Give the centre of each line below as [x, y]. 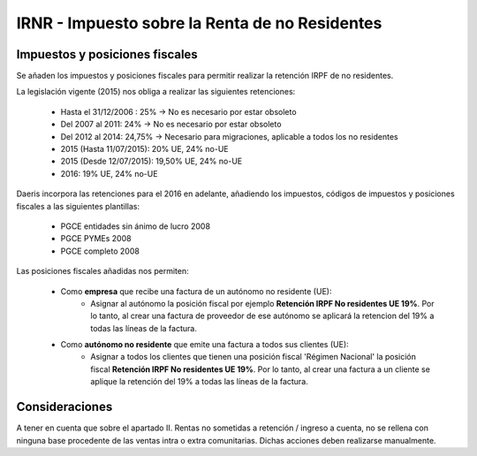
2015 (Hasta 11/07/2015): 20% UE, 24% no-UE [144, 149]
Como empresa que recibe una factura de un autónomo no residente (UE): [196, 291]
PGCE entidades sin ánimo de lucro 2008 [136, 226]
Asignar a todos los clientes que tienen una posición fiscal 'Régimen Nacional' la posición [254, 357]
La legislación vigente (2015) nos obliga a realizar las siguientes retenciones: [156, 92]
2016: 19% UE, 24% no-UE [109, 173]
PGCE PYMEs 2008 [96, 239]
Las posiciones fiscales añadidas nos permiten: [102, 271]
